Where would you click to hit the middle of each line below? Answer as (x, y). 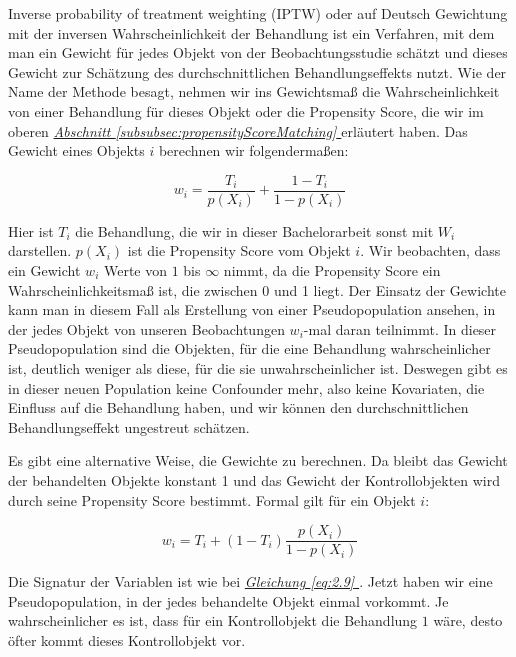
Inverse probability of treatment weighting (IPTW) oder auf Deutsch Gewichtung (258, 13)
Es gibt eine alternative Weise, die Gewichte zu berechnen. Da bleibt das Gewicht (258, 460)
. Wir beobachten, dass (430, 250)
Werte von (135, 270)
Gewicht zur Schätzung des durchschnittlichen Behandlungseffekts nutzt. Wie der (257, 71)
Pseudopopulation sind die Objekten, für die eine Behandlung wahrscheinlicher (249, 348)
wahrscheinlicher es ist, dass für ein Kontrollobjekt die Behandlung (213, 620)
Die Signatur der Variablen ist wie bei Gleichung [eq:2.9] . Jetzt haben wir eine (250, 581)
